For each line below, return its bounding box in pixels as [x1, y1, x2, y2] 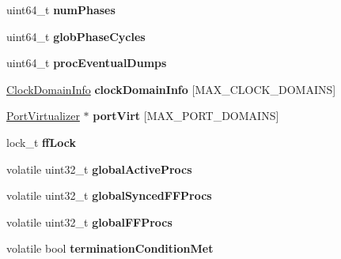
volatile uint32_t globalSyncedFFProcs [6, 187, 212, 204]
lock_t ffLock [6, 133, 76, 150]
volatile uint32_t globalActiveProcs [6, 160, 192, 177]
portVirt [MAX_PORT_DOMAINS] [93, 107, 279, 124]
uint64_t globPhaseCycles [6, 28, 146, 44]
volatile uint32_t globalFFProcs [6, 213, 172, 230]
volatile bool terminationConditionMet [6, 240, 214, 257]
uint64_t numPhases [6, 2, 116, 17]
